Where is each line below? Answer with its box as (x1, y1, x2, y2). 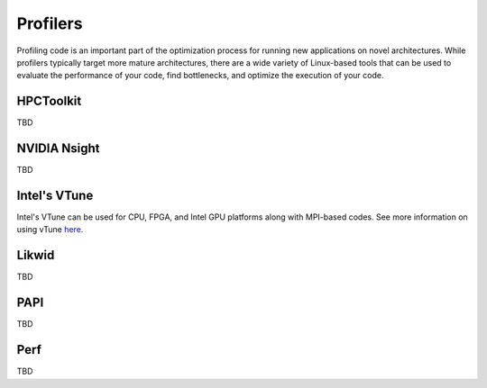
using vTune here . (16, 224, 84, 235)
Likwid (16, 248, 55, 263)
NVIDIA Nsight (16, 140, 100, 157)
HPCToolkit (16, 94, 82, 109)
